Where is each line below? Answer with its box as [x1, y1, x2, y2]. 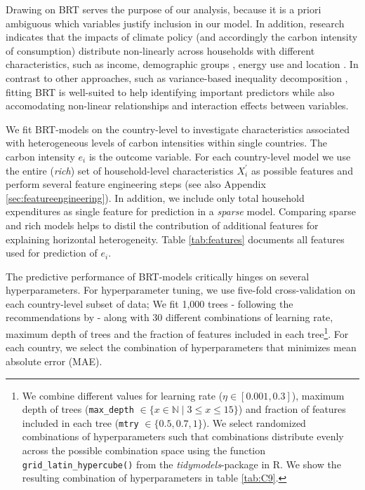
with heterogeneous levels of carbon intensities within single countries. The [6, 135, 327, 150]
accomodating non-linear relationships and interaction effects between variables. [6, 98, 349, 113]
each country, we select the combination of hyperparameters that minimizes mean [6, 340, 357, 355]
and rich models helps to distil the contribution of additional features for [6, 217, 319, 232]
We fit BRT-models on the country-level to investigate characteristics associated [6, 121, 350, 136]
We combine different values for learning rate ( [22, 388, 223, 402]
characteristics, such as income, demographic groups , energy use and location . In [6, 57, 359, 72]
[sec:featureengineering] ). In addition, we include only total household [6, 190, 305, 205]
